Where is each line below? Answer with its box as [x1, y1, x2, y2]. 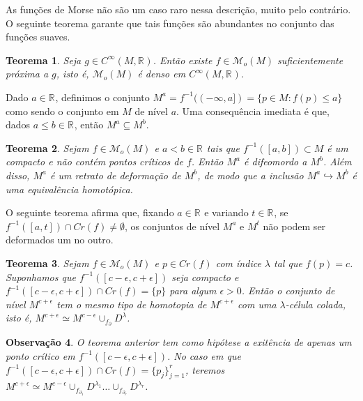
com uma [238, 296, 277, 311]
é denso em [137, 66, 186, 81]
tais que [206, 140, 240, 155]
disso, [6, 167, 30, 182]
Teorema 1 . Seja [6, 52, 82, 67]
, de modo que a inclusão [197, 167, 304, 182]
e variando [204, 205, 249, 220]
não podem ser [263, 218, 326, 233]
